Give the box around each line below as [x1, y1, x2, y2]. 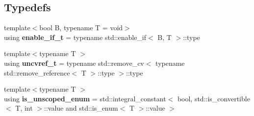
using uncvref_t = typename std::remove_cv [4, 58, 144, 68]
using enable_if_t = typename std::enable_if [4, 32, 147, 42]
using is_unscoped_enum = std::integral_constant [4, 93, 166, 103]
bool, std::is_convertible [177, 93, 250, 103]
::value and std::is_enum [44, 103, 118, 113]
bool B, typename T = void [39, 22, 123, 33]
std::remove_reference [4, 67, 70, 77]
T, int [15, 103, 33, 113]
